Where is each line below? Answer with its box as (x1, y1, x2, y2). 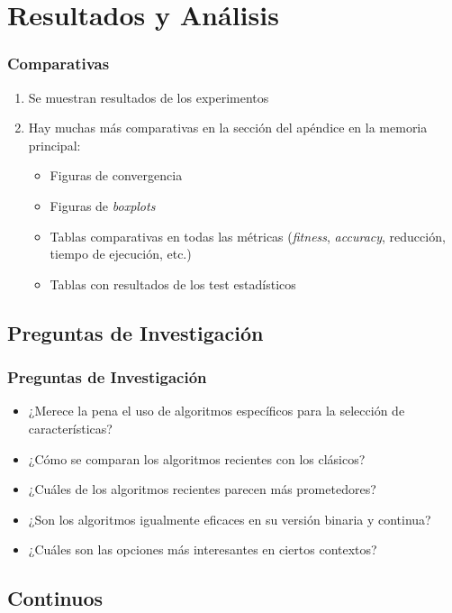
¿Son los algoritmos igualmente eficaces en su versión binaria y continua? (28, 509, 431, 528)
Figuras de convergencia (50, 166, 183, 185)
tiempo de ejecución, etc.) (50, 244, 192, 263)
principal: (28, 135, 81, 154)
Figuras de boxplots (50, 196, 156, 215)
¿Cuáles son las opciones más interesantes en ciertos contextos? (28, 540, 377, 559)
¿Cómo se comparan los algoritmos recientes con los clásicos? (28, 449, 366, 468)
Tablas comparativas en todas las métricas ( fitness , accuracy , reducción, (50, 226, 446, 245)
